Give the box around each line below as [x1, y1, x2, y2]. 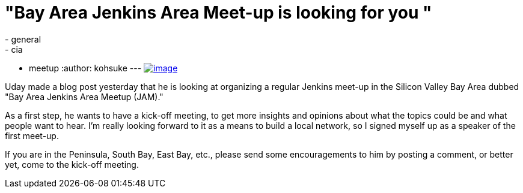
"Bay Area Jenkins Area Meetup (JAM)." [5, 91, 164, 102]
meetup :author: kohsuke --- [29, 62, 142, 73]
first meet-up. [5, 130, 59, 141]
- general [5, 34, 41, 44]
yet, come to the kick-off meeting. [5, 159, 139, 170]
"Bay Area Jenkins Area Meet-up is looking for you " [5, 2, 432, 23]
